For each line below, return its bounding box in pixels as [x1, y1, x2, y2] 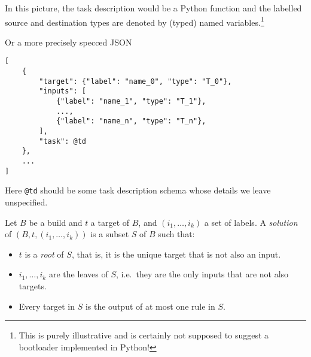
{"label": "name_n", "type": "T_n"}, [56, 117, 206, 126]
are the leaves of [48, 268, 108, 280]
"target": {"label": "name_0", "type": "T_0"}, [39, 77, 232, 86]
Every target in [19, 299, 75, 312]
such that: [158, 228, 195, 240]
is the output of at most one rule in [85, 299, 215, 312]
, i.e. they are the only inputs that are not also [116, 268, 289, 280]
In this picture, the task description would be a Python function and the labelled [5, 2, 302, 14]
